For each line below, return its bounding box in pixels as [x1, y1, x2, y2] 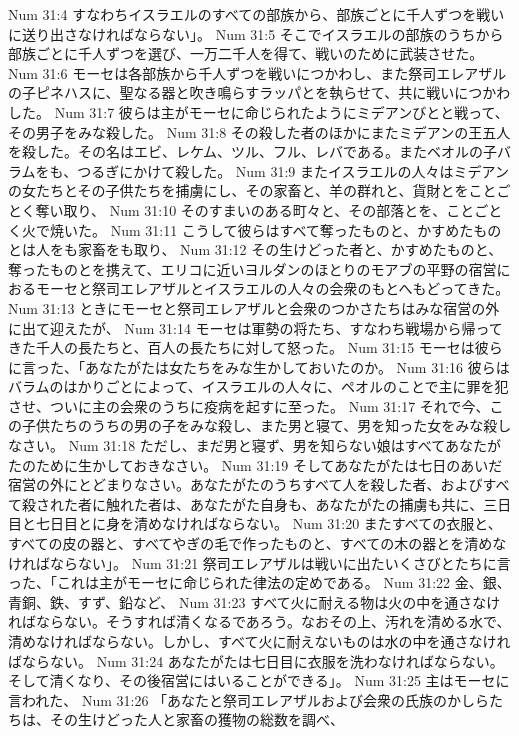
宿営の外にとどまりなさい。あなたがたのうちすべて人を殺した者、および [8, 474, 483, 495]
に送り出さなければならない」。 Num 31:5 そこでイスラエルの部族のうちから [8, 23, 504, 44]
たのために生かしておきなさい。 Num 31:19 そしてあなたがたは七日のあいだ [8, 454, 503, 475]
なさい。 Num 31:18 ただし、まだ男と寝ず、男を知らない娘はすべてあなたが [8, 435, 501, 456]
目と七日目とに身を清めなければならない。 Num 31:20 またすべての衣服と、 [8, 513, 502, 534]
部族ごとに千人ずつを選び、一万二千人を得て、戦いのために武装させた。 [8, 43, 484, 64]
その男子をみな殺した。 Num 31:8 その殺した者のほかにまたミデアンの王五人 [8, 121, 511, 142]
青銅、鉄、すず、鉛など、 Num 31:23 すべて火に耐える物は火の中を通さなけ [8, 591, 501, 612]
